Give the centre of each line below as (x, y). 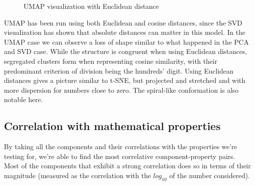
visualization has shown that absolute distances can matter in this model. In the (125, 32)
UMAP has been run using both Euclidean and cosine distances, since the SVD (123, 22)
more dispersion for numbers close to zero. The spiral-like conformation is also (121, 90)
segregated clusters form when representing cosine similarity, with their (111, 61)
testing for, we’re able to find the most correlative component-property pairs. (120, 156)
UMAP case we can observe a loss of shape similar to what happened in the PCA (127, 41)
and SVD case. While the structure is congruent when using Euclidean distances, (126, 51)
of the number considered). (210, 175)
